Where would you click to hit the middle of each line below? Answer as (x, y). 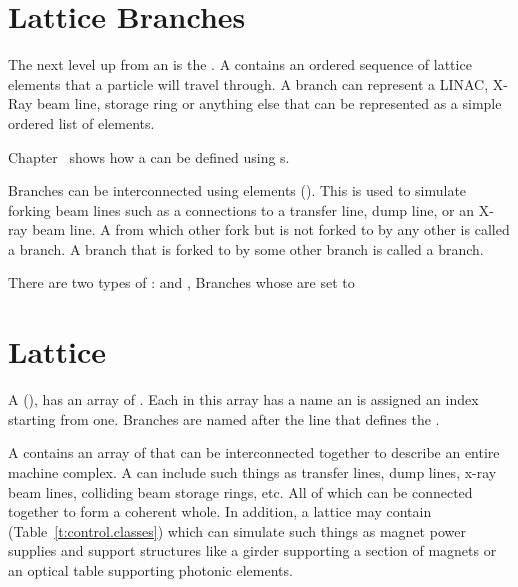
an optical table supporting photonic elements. (150, 569)
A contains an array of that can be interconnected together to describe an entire (254, 452)
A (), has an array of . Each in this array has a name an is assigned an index (243, 399)
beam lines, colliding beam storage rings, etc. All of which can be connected (240, 491)
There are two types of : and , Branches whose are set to (181, 282)
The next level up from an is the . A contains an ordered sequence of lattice (240, 64)
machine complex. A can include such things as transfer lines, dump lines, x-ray (252, 471)
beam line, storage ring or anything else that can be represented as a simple (269, 103)
